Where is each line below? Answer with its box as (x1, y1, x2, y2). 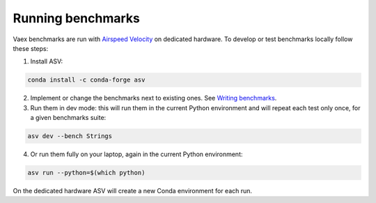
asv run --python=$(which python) (27, 169, 146, 177)
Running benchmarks (13, 10, 141, 26)
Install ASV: (30, 57, 63, 66)
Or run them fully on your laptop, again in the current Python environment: (30, 150, 243, 158)
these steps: (13, 44, 49, 52)
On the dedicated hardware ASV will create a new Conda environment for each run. (13, 187, 253, 195)
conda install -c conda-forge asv (27, 76, 146, 84)
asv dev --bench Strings (27, 133, 113, 140)
